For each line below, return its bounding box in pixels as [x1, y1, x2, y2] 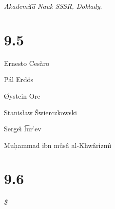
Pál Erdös [4, 74, 34, 84]
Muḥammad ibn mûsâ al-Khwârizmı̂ [4, 140, 112, 150]
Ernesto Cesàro [4, 58, 49, 68]
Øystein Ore [4, 90, 40, 101]
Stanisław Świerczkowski [4, 107, 77, 117]
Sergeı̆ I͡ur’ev [4, 124, 41, 134]
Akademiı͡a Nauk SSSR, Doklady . [4, 1, 102, 11]
